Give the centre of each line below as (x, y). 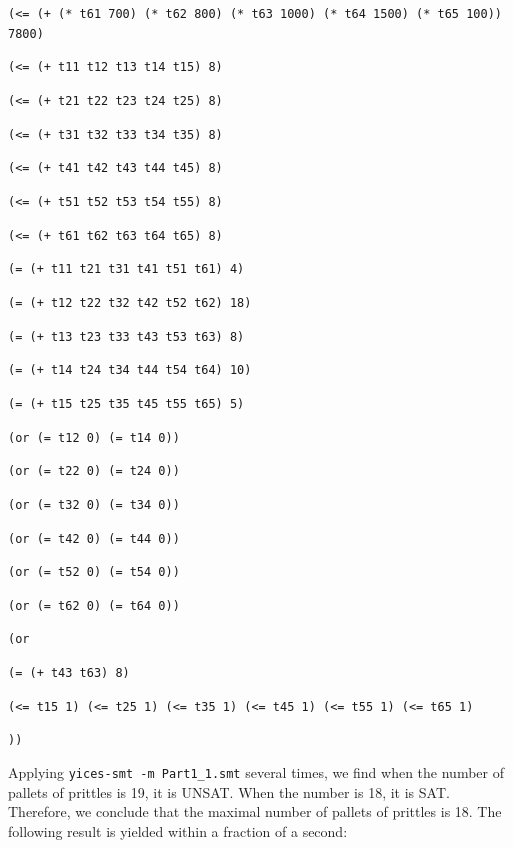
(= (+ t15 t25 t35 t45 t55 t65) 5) (126, 403)
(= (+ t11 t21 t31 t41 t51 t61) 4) (126, 269)
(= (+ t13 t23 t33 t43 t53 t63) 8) (126, 336)
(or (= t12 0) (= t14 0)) (94, 437)
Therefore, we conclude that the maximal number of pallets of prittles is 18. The (255, 811)
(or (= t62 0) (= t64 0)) (94, 605)
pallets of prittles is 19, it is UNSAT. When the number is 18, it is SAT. (229, 791)
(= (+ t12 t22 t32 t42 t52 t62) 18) (130, 302)
